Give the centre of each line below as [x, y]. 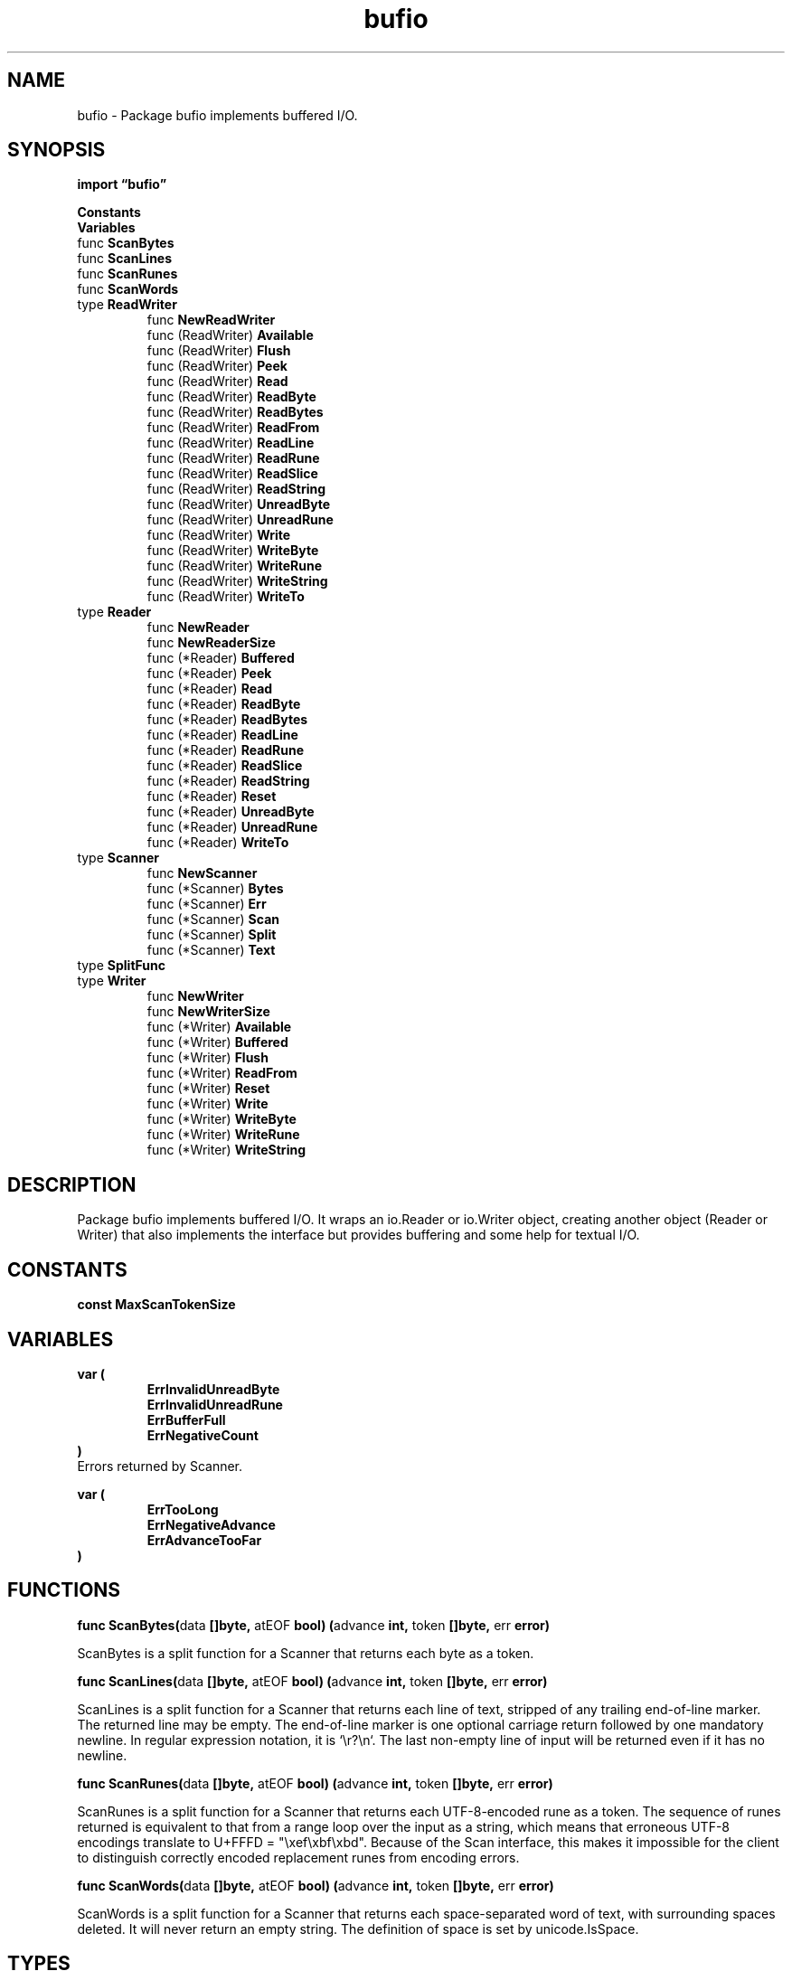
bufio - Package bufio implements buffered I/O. [217, 115]
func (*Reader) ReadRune [226, 750]
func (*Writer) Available [219, 1027]
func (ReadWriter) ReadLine [231, 443]
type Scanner [118, 858]
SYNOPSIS [57, 150]
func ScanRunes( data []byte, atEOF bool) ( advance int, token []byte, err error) [315, 1783]
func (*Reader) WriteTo [218, 843]
